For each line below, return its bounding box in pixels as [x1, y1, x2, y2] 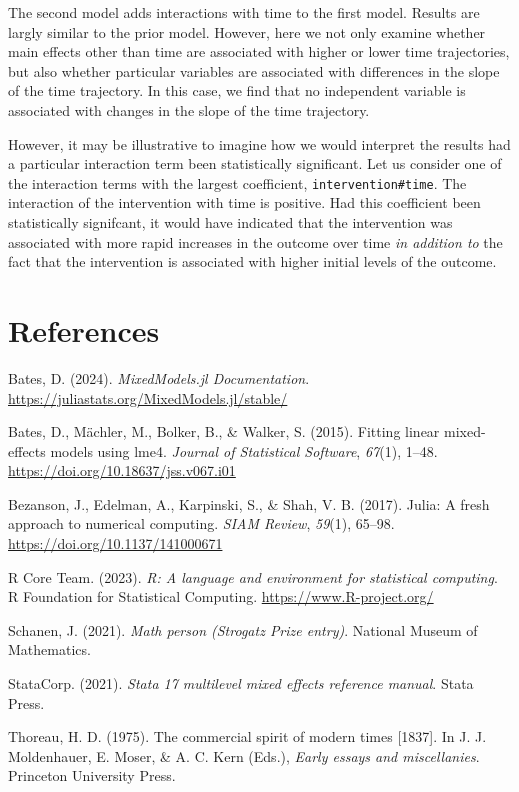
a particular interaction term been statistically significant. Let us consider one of [8, 153, 502, 174]
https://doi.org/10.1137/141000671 [8, 533, 223, 554]
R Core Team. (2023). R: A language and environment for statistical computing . [8, 566, 498, 587]
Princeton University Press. [8, 765, 176, 786]
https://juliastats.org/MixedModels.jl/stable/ [8, 387, 288, 408]
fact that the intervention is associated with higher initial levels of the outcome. [8, 251, 497, 272]
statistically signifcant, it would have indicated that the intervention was [8, 212, 453, 232]
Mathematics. [8, 639, 91, 660]
